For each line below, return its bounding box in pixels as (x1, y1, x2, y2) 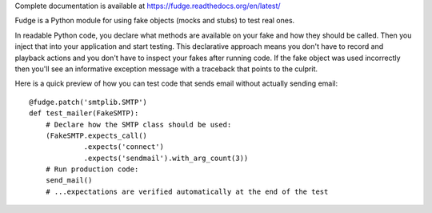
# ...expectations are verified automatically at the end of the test (45, 187, 329, 196)
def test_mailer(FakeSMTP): (29, 109, 139, 118)
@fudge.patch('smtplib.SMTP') (29, 97, 148, 106)
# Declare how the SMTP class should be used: (45, 120, 232, 129)
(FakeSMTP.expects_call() (45, 131, 148, 140)
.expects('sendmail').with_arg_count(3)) (83, 153, 249, 163)
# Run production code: (45, 165, 139, 174)
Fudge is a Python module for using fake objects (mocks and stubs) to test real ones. (14, 16, 295, 26)
